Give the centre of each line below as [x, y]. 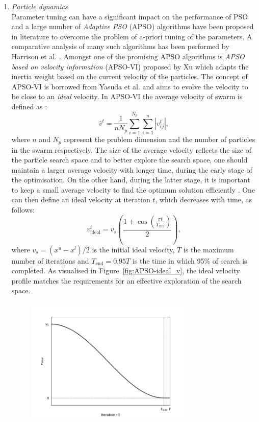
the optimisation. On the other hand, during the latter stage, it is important [131, 180]
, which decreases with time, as [204, 200]
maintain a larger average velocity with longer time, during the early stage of [132, 169]
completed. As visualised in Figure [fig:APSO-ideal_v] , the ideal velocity [126, 271]
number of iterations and [50, 260]
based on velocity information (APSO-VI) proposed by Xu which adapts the [130, 66]
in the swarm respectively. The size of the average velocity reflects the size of [132, 149]
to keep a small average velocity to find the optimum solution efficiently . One [133, 189]
